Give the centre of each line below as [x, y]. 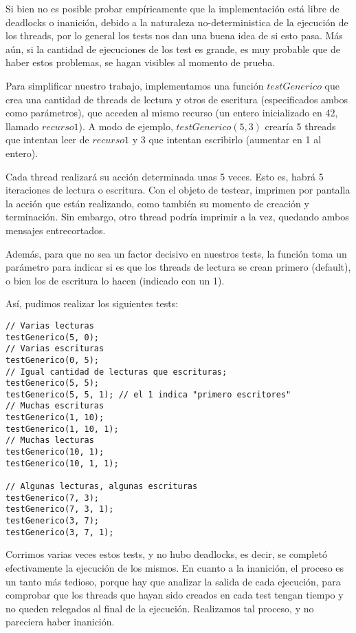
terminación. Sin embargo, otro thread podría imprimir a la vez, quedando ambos [177, 217]
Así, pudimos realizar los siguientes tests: [92, 303]
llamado [22, 126]
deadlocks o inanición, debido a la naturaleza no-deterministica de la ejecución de [177, 22]
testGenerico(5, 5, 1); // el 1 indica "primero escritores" [148, 394]
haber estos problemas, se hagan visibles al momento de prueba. [141, 62]
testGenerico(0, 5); [53, 360]
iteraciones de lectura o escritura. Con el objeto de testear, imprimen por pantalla [178, 190]
